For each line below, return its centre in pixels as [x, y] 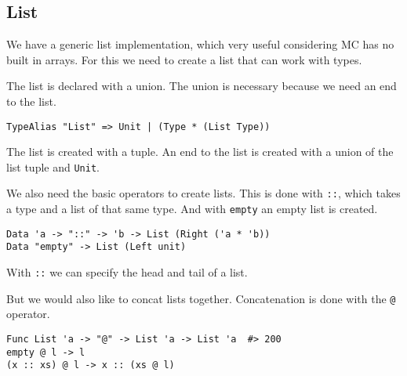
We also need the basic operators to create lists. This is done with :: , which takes [203, 193]
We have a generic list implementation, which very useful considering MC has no [200, 44]
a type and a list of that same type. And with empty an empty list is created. [192, 209]
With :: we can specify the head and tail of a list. [127, 272]
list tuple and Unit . [53, 166]
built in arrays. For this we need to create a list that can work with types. [184, 59]
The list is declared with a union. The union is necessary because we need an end [202, 86]
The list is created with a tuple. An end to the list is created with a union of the [200, 152]
